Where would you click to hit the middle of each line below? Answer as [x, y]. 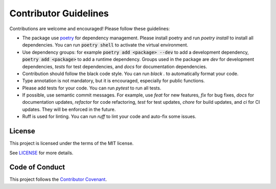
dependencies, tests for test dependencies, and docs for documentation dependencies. [114, 66]
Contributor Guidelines [59, 13]
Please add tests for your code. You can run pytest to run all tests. [92, 88]
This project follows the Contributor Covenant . [58, 179]
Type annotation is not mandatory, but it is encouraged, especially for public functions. [113, 81]
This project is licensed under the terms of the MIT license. [72, 144]
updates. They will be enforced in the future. [69, 109]
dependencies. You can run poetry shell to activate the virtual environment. [105, 45]
